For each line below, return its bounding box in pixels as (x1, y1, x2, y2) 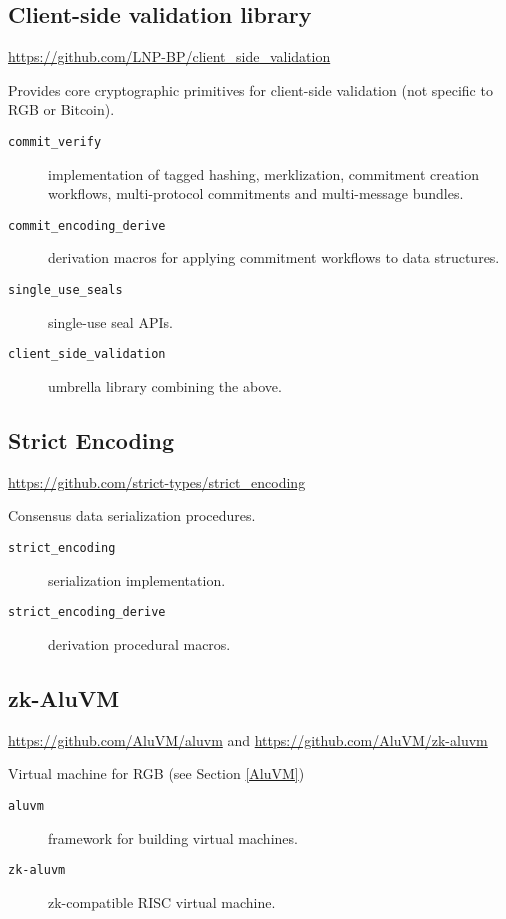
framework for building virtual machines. (48, 827, 298, 848)
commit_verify (8, 134, 102, 149)
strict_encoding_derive (8, 605, 166, 620)
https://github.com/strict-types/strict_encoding (8, 471, 306, 492)
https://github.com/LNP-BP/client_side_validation (8, 46, 331, 67)
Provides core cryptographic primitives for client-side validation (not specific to (8, 79, 493, 100)
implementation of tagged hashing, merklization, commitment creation (48, 163, 480, 184)
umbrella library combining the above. (48, 375, 282, 396)
